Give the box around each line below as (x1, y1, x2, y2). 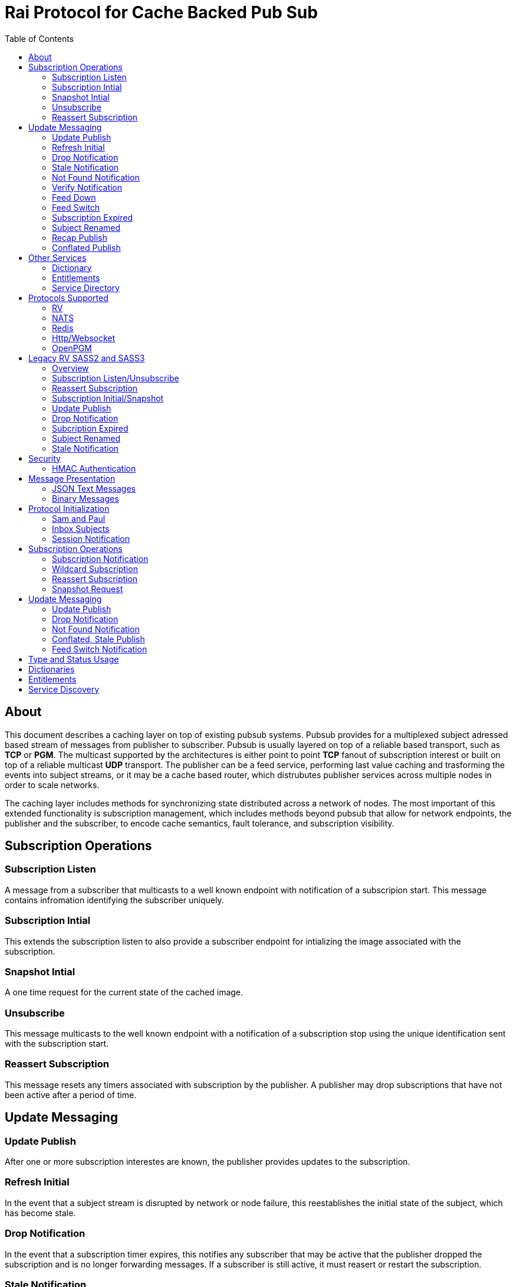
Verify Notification (52, 182, 123, 192)
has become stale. (5, 1207, 76, 1218)
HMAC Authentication (52, 463, 136, 473)
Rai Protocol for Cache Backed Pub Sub (5, 2, 318, 22)
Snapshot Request (52, 583, 123, 594)
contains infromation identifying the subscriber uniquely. (5, 894, 224, 905)
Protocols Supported (28, 292, 109, 303)
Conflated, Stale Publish (52, 633, 145, 644)
